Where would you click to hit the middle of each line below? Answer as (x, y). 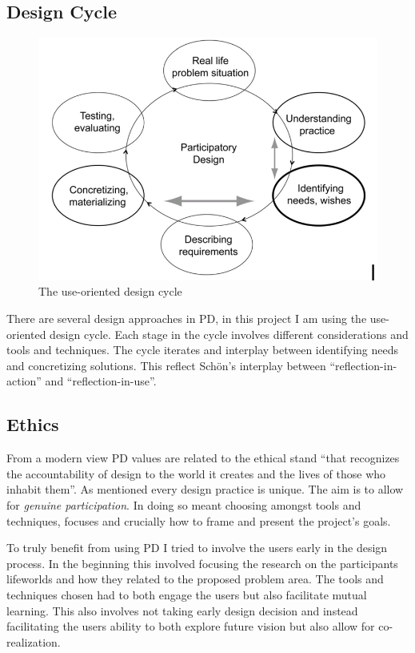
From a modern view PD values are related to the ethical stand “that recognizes (203, 458)
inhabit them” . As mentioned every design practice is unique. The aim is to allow (205, 489)
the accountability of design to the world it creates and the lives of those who (196, 473)
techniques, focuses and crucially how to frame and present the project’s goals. (199, 520)
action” (24, 381)
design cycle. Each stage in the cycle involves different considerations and (229, 334)
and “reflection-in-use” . (101, 381)
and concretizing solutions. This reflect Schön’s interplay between (166, 365)
